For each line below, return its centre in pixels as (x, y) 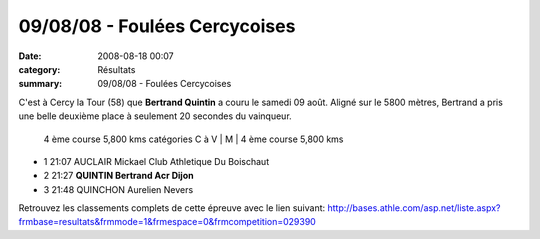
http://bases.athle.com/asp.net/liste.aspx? (413, 208)
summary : (40, 84)
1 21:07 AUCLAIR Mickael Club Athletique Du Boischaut (156, 161)
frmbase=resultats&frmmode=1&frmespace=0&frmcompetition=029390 (167, 222)
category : (39, 69)
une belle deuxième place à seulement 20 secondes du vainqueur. (155, 116)
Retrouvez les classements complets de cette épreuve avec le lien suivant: (172, 208)
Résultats (116, 69)
